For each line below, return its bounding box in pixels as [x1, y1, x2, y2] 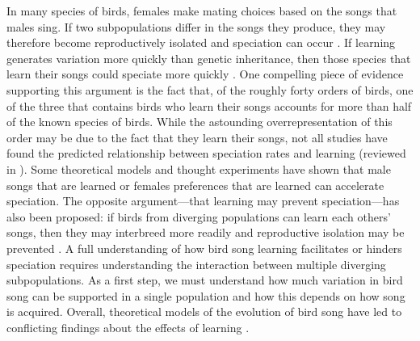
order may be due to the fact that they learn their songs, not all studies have [6, 128, 388, 145]
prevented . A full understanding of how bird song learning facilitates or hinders [6, 239, 402, 256]
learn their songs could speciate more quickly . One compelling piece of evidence [6, 65, 404, 82]
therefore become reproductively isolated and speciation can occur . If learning [6, 34, 396, 51]
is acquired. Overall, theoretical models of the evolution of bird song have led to [6, 303, 402, 320]
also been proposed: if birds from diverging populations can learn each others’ [6, 208, 391, 225]
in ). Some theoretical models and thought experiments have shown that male [6, 160, 391, 177]
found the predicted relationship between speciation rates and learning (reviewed [6, 145, 406, 162]
